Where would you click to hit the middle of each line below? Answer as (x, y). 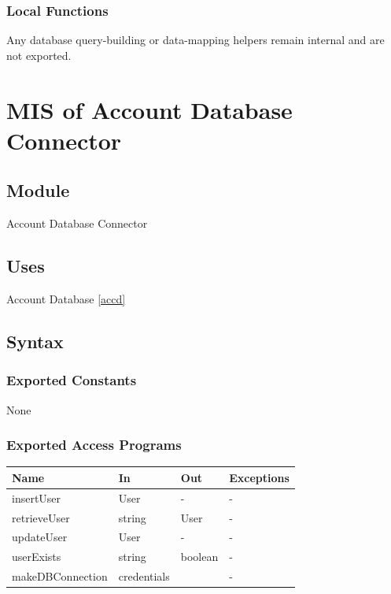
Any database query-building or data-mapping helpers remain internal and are (195, 40)
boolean (199, 557)
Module (38, 190)
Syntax (35, 341)
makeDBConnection (60, 576)
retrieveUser (41, 517)
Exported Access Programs (94, 445)
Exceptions (259, 477)
